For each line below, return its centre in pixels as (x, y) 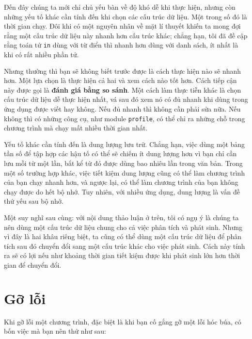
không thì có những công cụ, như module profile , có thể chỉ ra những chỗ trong (125, 118)
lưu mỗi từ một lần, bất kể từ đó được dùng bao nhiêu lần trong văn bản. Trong (123, 163)
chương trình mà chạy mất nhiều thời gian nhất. (76, 128)
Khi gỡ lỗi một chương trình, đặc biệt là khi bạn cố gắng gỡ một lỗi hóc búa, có (123, 321)
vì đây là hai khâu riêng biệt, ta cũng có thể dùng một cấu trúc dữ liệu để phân (123, 236)
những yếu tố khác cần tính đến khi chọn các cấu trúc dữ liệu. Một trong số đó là (126, 16)
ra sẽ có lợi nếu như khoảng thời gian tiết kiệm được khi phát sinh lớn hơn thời (122, 255)
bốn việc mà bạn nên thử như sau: (55, 331)
